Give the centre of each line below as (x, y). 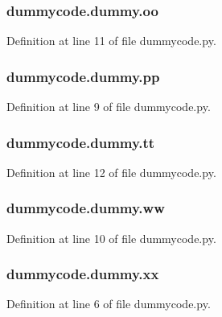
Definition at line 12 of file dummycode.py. (111, 172)
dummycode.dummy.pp (83, 76)
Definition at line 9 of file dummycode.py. (109, 107)
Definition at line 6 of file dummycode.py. (109, 304)
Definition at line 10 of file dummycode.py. (111, 238)
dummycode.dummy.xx (83, 274)
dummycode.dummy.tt (81, 142)
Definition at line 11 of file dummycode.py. (111, 41)
